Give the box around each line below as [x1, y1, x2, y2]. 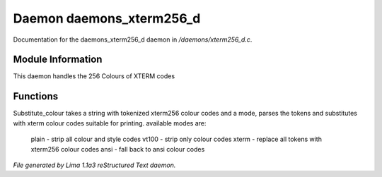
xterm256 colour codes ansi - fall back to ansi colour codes [30, 145, 205, 153]
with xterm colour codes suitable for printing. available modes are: [13, 118, 207, 127]
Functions [13, 90, 59, 102]
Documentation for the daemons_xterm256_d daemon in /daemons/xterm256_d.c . [13, 35, 253, 44]
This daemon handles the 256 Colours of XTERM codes [13, 72, 175, 80]
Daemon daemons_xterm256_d [13, 11, 201, 26]
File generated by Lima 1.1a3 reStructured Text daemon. [13, 161, 176, 169]
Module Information [13, 54, 103, 66]
